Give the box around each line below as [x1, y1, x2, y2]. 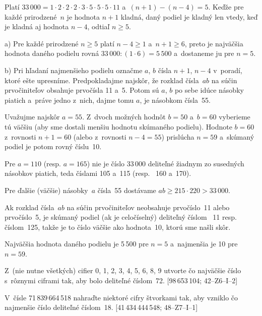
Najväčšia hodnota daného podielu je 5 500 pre [5, 238, 149, 249]
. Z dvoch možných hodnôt [82, 111, 166, 122]
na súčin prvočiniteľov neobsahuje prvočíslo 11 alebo [67, 202, 230, 212]
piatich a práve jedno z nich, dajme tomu [5, 94, 134, 105]
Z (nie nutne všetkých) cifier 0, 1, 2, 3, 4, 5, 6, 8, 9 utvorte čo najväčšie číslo [5, 265, 241, 276]
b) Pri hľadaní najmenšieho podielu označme [5, 65, 143, 75]
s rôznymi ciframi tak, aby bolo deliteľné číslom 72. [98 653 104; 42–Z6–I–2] [5, 275, 238, 286]
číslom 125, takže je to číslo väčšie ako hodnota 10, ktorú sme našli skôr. [5, 221, 231, 232]
